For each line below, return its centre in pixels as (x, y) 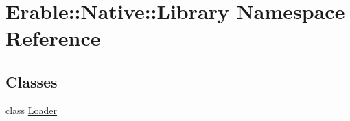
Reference (53, 38)
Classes (32, 81)
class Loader (32, 110)
